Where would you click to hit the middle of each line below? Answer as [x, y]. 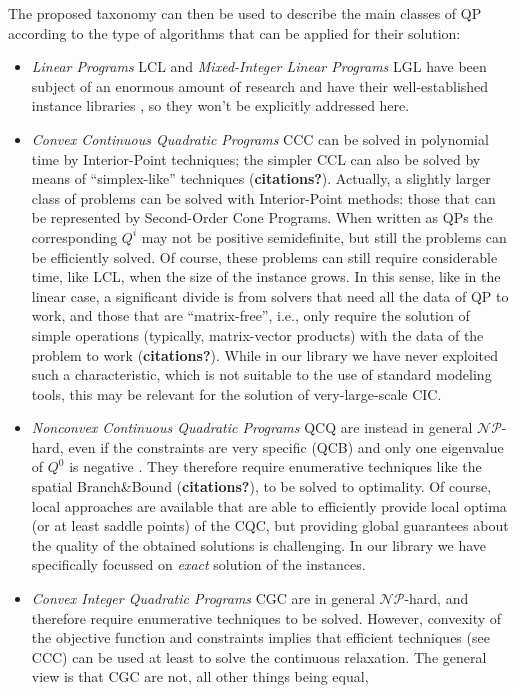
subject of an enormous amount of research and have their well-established [260, 85]
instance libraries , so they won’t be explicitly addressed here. [220, 105]
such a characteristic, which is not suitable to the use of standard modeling [261, 374]
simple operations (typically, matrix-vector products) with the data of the [257, 334]
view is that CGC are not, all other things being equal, [200, 676]
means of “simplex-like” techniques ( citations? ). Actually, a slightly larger [261, 178]
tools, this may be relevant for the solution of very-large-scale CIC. [236, 393]
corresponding [74, 236]
